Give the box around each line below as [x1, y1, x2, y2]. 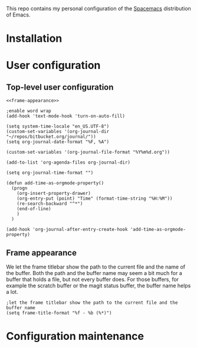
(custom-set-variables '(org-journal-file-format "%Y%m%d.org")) [6, 150, 170, 155]
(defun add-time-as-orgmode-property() [6, 180, 104, 186]
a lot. [6, 289, 19, 295]
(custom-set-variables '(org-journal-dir [6, 129, 110, 135]
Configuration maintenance [6, 330, 145, 343]
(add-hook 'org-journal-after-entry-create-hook [6, 227, 128, 233]
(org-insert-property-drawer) [17, 191, 91, 197]
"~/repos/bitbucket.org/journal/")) [6, 134, 96, 140]
